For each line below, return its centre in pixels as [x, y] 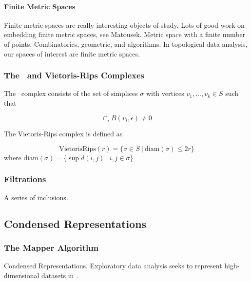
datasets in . [60, 275]
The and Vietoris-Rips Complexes [74, 75]
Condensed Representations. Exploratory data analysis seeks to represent [113, 266]
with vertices [165, 93]
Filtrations [25, 179]
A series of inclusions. [36, 197]
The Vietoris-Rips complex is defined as [63, 134]
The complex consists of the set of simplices [71, 93]
